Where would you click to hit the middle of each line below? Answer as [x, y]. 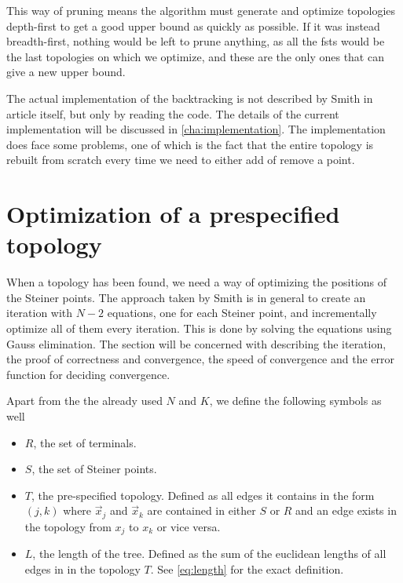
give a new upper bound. [66, 72]
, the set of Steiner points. [94, 469]
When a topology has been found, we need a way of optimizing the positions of [197, 282]
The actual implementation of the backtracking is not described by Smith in [190, 98]
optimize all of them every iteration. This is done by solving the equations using [199, 328]
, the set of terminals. [85, 442]
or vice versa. [189, 526]
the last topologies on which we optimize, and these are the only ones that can [195, 56]
